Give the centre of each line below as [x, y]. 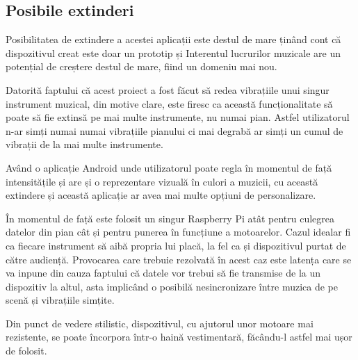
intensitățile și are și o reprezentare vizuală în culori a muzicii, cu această [162, 181]
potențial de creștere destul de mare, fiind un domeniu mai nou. [141, 66]
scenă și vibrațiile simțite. [60, 300]
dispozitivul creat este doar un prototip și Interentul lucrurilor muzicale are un [173, 52]
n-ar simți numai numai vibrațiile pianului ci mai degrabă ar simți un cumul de [174, 130]
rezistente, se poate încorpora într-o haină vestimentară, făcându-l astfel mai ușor [179, 337]
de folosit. [26, 351]
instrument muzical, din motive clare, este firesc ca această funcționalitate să [169, 103]
